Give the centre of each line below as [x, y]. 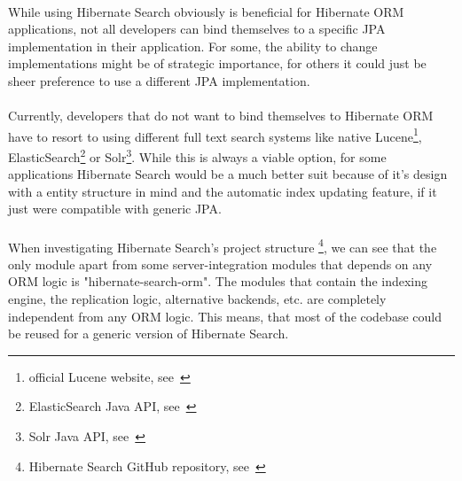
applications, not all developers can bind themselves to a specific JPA [197, 29]
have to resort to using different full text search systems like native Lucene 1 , [215, 135]
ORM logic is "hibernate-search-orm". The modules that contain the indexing [218, 281]
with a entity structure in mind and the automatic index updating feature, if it [223, 191]
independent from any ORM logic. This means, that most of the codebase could [225, 316]
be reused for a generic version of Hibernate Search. [149, 334]
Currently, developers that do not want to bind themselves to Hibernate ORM [221, 116]
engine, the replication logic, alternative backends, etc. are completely [197, 299]
